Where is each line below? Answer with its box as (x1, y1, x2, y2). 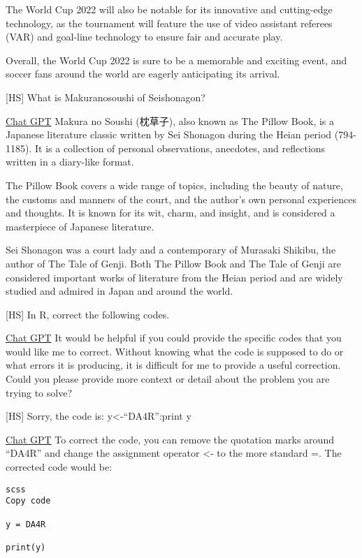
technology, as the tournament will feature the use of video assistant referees (6, 15, 333, 30)
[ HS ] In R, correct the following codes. (6, 307, 170, 321)
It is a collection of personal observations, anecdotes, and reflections (34, 140, 326, 155)
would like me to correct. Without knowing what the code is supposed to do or (6, 344, 344, 358)
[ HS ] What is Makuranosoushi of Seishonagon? (6, 89, 205, 104)
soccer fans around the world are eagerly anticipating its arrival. (6, 66, 280, 81)
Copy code (6, 496, 51, 506)
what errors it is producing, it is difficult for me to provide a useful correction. (6, 358, 341, 372)
